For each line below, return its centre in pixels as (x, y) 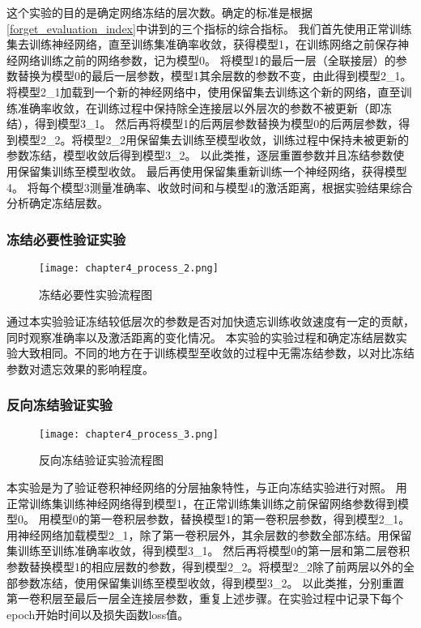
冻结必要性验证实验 (66, 239)
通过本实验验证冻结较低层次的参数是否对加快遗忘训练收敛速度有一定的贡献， (210, 321)
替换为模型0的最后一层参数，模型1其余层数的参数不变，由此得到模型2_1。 (215, 76)
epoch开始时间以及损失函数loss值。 (98, 614)
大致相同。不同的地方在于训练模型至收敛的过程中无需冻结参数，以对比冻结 (216, 353)
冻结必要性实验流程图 (96, 294)
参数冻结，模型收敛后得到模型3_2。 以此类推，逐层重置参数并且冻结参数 (200, 155)
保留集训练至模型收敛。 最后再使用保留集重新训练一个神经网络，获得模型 (212, 171)
